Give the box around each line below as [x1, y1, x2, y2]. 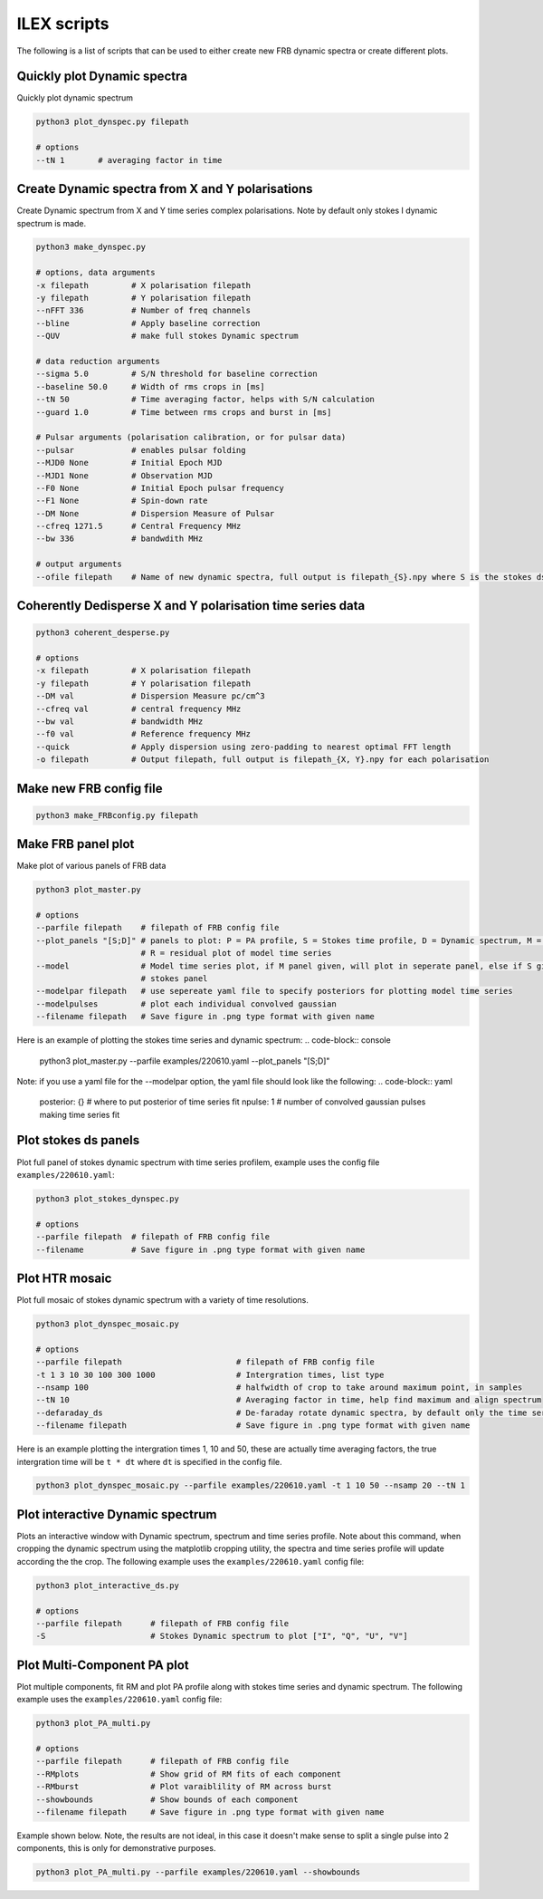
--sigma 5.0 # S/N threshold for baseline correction [35, 369, 318, 380]
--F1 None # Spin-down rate [35, 496, 208, 506]
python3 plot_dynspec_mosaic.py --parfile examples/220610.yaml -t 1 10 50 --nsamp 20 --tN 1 [35, 1480, 466, 1490]
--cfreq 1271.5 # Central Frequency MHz [35, 521, 242, 532]
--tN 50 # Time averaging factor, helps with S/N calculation [35, 394, 376, 405]
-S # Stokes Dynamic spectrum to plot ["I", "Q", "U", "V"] [35, 1631, 409, 1642]
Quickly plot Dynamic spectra [16, 69, 187, 84]
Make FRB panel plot [16, 836, 135, 852]
